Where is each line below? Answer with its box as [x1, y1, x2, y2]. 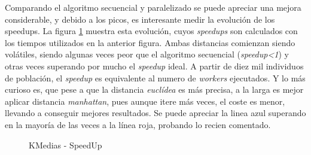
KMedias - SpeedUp [29, 138, 102, 151]
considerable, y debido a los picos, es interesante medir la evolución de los [5, 13, 275, 25]
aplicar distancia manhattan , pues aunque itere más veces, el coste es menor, [5, 95, 285, 107]
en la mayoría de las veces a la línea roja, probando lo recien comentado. [5, 118, 271, 130]
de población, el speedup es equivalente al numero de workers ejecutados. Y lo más [5, 71, 306, 84]
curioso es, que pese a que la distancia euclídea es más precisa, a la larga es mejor [5, 83, 304, 96]
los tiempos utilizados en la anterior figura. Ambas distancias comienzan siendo [5, 36, 295, 48]
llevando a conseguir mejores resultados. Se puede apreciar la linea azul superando [5, 107, 306, 119]
